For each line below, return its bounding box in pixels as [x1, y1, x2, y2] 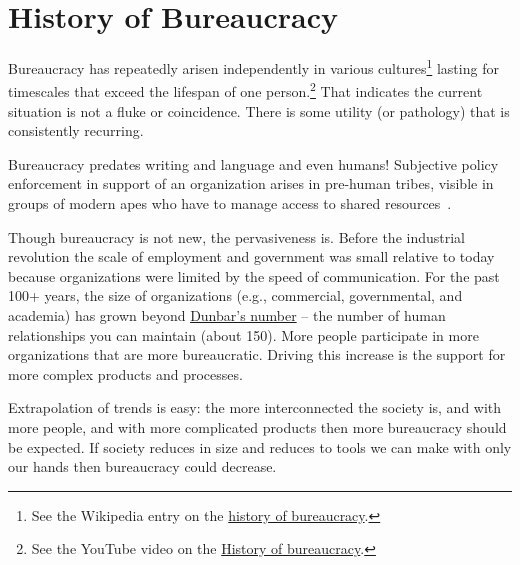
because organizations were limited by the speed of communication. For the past [8, 265, 500, 286]
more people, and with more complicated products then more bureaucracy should [8, 416, 507, 437]
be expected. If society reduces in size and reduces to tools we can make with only [8, 436, 512, 457]
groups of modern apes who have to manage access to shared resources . [8, 193, 452, 213]
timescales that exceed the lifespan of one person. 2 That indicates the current [8, 78, 483, 102]
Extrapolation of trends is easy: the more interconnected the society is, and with [8, 397, 502, 418]
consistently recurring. [8, 120, 144, 141]
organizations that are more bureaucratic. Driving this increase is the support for [8, 344, 506, 365]
